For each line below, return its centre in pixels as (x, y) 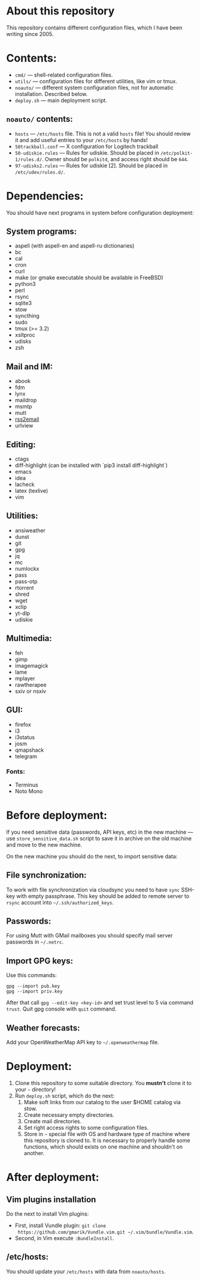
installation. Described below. (51, 94)
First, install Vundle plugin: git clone (60, 1225)
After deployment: (53, 1178)
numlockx (27, 568)
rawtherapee (31, 685)
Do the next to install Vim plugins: (48, 1214)
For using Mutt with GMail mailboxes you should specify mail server (90, 936)
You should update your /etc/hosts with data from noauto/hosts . (86, 1271)
